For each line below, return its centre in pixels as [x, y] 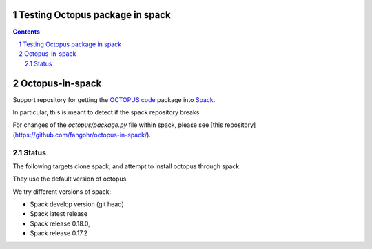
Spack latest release [59, 214]
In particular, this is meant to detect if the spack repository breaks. [107, 112]
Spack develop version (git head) [77, 204]
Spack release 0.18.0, [60, 223]
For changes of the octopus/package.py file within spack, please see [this [118, 125]
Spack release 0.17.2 [59, 233]
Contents [27, 32]
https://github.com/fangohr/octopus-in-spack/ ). [83, 135]
